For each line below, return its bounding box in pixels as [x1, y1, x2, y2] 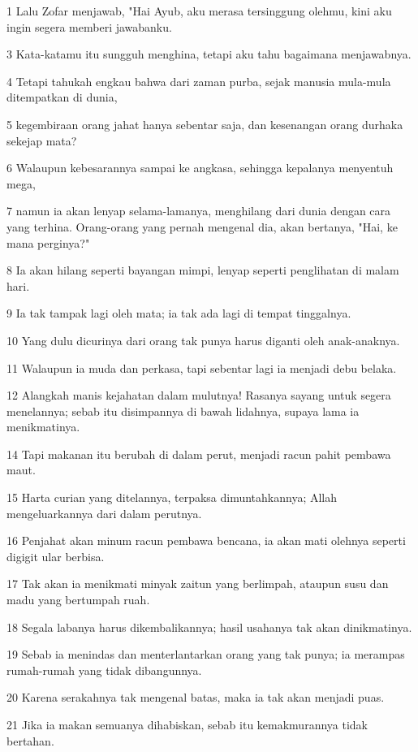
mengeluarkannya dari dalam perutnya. [6, 504, 202, 521]
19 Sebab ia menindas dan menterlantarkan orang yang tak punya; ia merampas [6, 646, 405, 663]
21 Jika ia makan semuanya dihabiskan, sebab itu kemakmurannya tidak [6, 716, 368, 733]
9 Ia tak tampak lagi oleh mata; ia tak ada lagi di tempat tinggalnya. [6, 305, 351, 322]
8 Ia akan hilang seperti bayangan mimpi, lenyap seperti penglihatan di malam [6, 261, 399, 279]
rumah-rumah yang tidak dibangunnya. [6, 661, 202, 678]
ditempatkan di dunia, [6, 89, 118, 106]
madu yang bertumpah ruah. [6, 591, 150, 608]
